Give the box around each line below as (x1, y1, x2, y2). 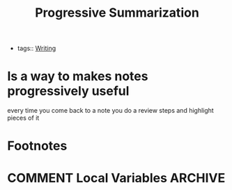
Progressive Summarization (34, 5, 200, 21)
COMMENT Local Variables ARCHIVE (7, 170, 226, 186)
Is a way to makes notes (7, 68, 148, 84)
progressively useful (7, 84, 130, 99)
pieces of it (7, 113, 40, 122)
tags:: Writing (17, 44, 56, 53)
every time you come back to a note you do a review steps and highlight (7, 106, 214, 115)
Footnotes (7, 138, 68, 154)
